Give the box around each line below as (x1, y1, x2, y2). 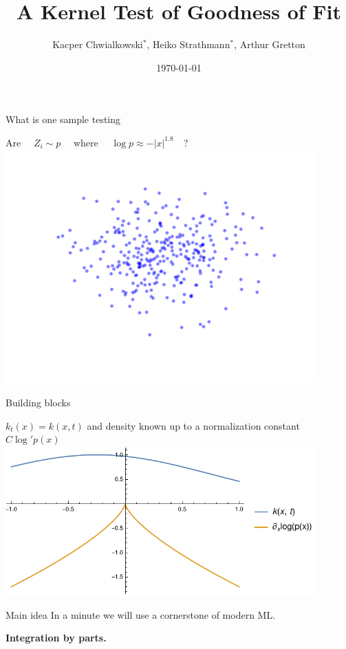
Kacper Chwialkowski (52, 37, 143, 52)
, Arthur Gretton (234, 37, 305, 52)
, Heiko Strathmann (147, 37, 230, 52)
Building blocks (6, 395, 71, 410)
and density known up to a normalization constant (87, 418, 300, 432)
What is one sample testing (6, 112, 121, 126)
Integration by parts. (6, 630, 107, 645)
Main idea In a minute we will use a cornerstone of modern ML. (6, 607, 276, 621)
